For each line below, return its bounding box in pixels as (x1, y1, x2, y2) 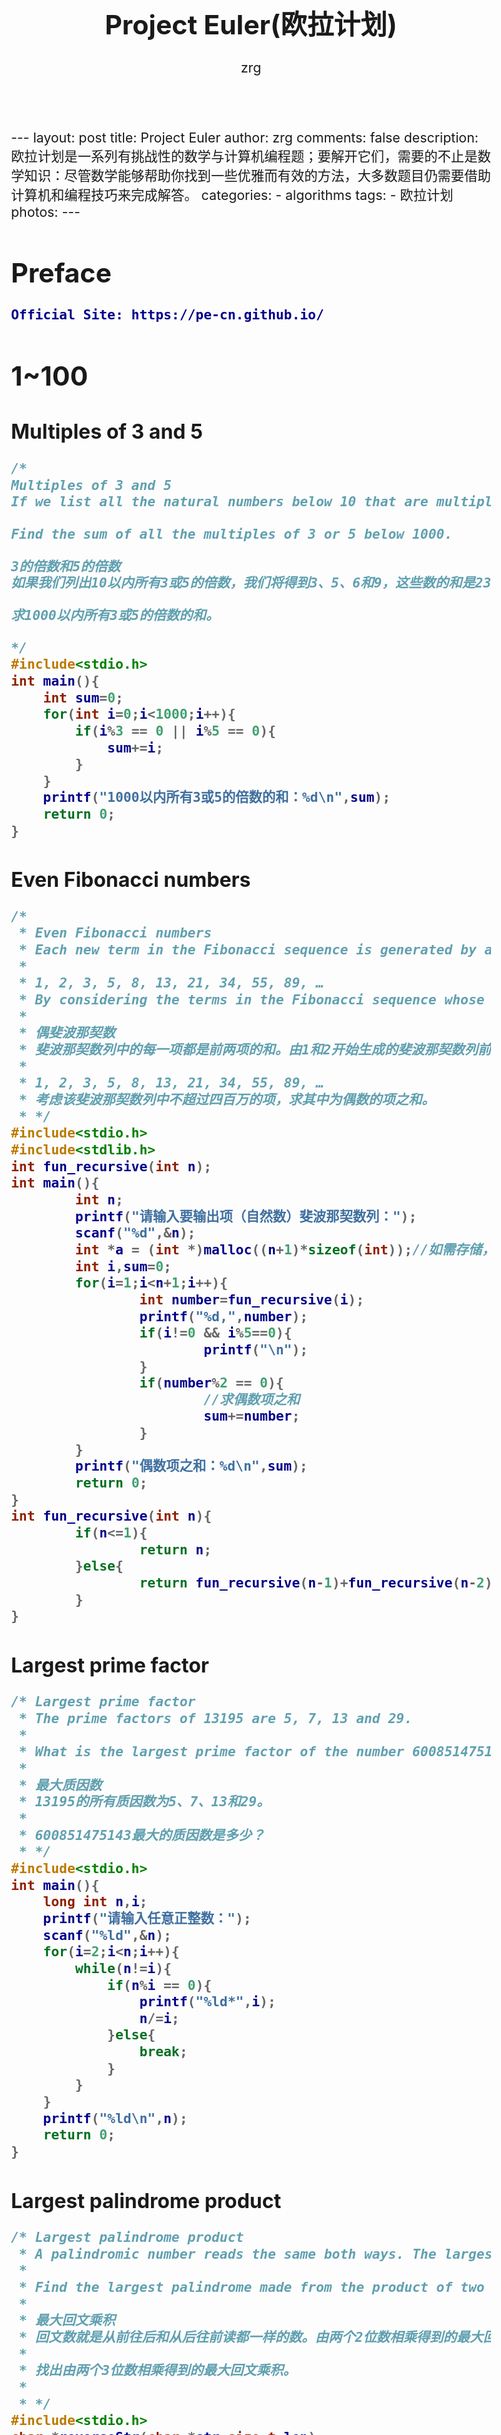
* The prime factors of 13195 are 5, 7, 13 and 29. (18, 1710, 413, 1727)
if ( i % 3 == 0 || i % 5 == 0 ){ (74, 722, 276, 739)
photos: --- (11, 203, 81, 220)
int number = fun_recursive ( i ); (139, 1291, 365, 1308)
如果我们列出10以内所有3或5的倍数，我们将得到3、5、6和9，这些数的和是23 (11, 575, 492, 592)
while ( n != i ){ (74, 1960, 172, 1977)
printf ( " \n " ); (203, 1341, 309, 1358)
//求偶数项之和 (203, 1391, 300, 1408)
